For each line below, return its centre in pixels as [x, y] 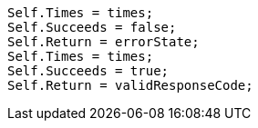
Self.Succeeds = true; [88, 71]
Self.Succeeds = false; [92, 27]
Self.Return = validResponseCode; [130, 85]
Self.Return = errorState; [103, 42]
